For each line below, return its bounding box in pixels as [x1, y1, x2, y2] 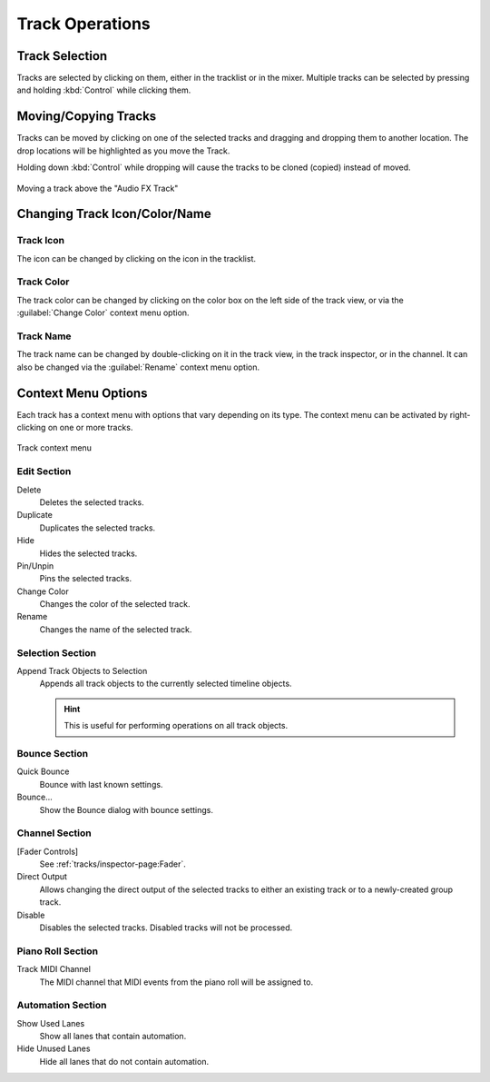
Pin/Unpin [16, 560, 54, 571]
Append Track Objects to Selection [16, 666, 148, 677]
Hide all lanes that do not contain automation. [39, 1056, 209, 1067]
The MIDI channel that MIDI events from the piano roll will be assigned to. [39, 977, 313, 988]
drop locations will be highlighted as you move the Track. [16, 145, 230, 156]
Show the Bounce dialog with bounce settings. [39, 804, 213, 815]
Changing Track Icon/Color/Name [16, 206, 212, 222]
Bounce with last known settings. [39, 779, 163, 789]
